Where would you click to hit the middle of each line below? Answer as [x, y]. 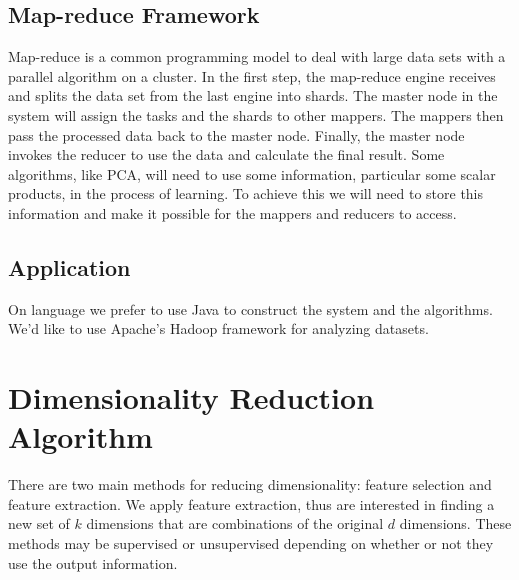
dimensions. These [455, 523]
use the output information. [93, 562]
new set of [39, 523]
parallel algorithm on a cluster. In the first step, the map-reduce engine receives [252, 75]
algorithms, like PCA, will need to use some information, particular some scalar [252, 173]
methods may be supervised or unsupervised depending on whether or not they [251, 543]
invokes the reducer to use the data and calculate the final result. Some [226, 154]
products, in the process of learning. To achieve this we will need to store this [246, 193]
